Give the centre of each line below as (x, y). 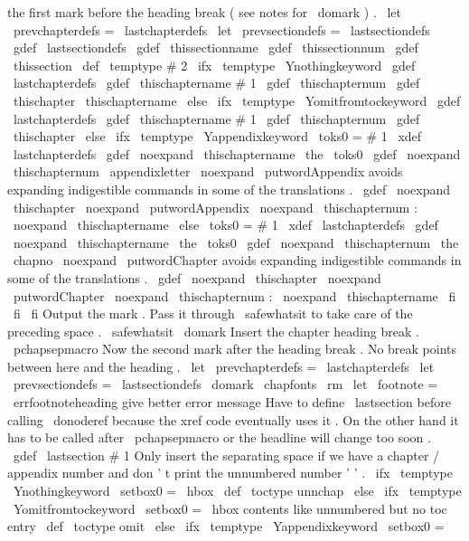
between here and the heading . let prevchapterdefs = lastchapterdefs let (221, 366)
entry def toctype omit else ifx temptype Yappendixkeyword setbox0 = (226, 526)
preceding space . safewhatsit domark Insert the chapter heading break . (213, 331)
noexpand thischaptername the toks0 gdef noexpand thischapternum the (236, 242)
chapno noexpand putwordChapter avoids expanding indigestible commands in (237, 260)
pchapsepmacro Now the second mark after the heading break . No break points (235, 349)
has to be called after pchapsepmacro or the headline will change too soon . (219, 437)
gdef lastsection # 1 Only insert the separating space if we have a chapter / (226, 455)
